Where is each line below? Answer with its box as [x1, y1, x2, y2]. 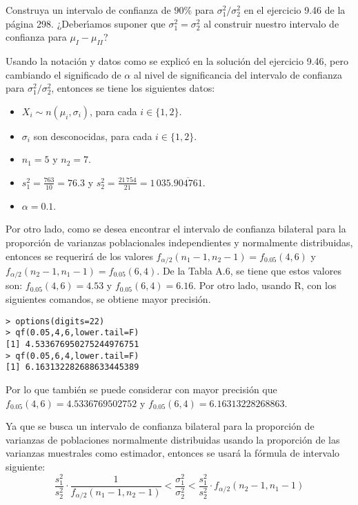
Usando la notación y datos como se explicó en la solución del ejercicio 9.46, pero [6, 53, 348, 68]
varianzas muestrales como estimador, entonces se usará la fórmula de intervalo [6, 446, 340, 460]
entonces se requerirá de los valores [6, 248, 153, 263]
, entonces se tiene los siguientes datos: [51, 81, 215, 95]
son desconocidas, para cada [33, 128, 152, 143]
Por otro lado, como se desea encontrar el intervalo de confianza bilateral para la [6, 221, 346, 236]
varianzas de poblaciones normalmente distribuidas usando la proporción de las [6, 432, 340, 446]
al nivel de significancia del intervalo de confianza [133, 67, 342, 81]
